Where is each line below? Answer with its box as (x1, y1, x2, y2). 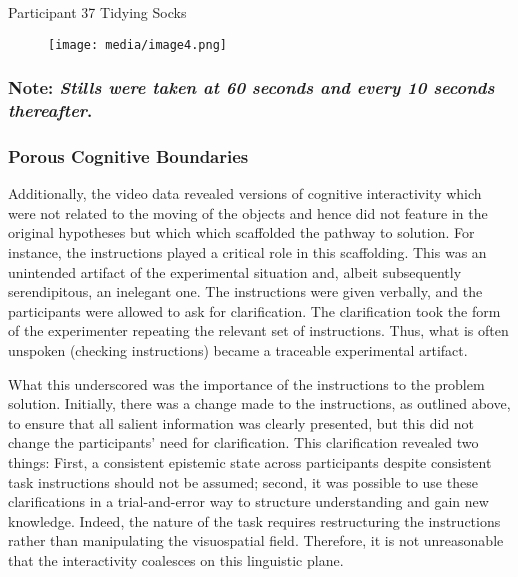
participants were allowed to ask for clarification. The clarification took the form (8, 300, 501, 321)
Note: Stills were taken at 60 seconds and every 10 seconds (8, 75, 495, 100)
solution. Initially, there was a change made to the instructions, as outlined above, (8, 393, 511, 414)
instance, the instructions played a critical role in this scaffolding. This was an (8, 242, 487, 263)
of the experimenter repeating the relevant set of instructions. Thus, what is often (8, 320, 509, 341)
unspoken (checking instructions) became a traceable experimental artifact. (8, 339, 468, 360)
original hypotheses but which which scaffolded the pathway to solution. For (8, 222, 475, 243)
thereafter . (8, 98, 93, 123)
